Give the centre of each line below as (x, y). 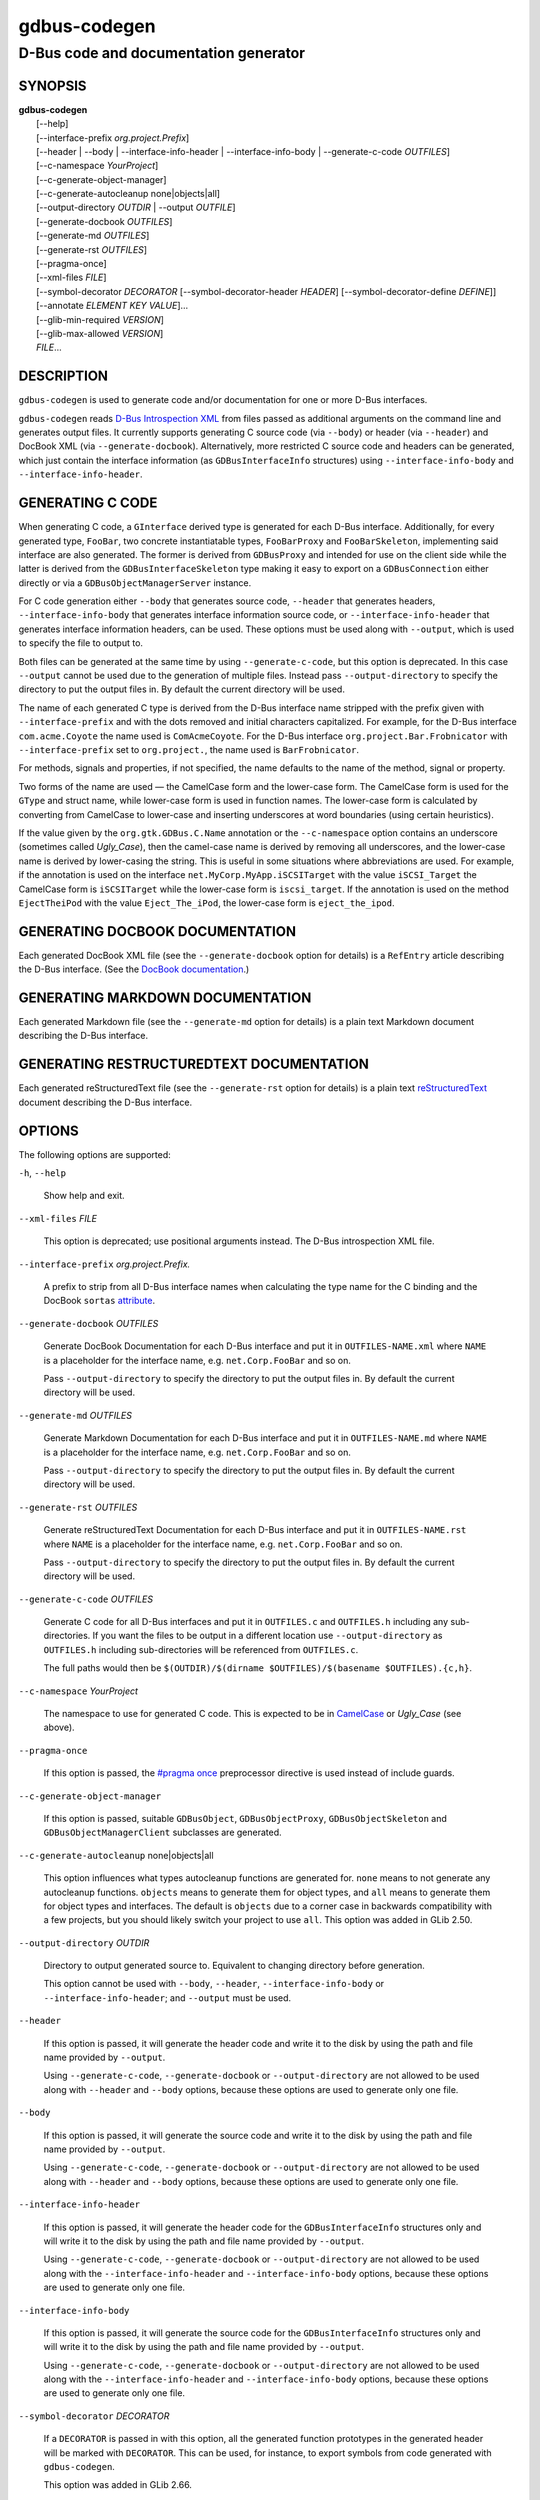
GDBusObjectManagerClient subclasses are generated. (162, 1832)
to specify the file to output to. (81, 643)
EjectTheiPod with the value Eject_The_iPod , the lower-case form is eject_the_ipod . (206, 902)
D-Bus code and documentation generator (161, 53)
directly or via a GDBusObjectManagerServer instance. (135, 582)
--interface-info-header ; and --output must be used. (167, 1997)
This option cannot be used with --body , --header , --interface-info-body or (214, 1984)
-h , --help (42, 1173)
